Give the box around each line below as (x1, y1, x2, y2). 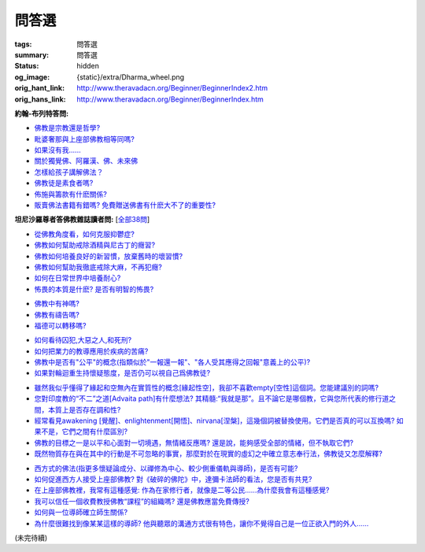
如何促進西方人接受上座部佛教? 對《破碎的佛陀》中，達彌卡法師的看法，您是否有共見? (34, 475, 312, 483)
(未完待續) (14, 532, 48, 543)
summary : (14, 50, 50, 59)
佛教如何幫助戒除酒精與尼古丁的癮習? (34, 240, 156, 250)
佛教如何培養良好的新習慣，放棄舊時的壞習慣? (34, 251, 183, 261)
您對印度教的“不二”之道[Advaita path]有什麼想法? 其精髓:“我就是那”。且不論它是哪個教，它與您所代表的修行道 (34, 394, 390, 403)
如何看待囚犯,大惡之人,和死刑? (34, 335, 132, 345)
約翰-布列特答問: (14, 109, 69, 118)
